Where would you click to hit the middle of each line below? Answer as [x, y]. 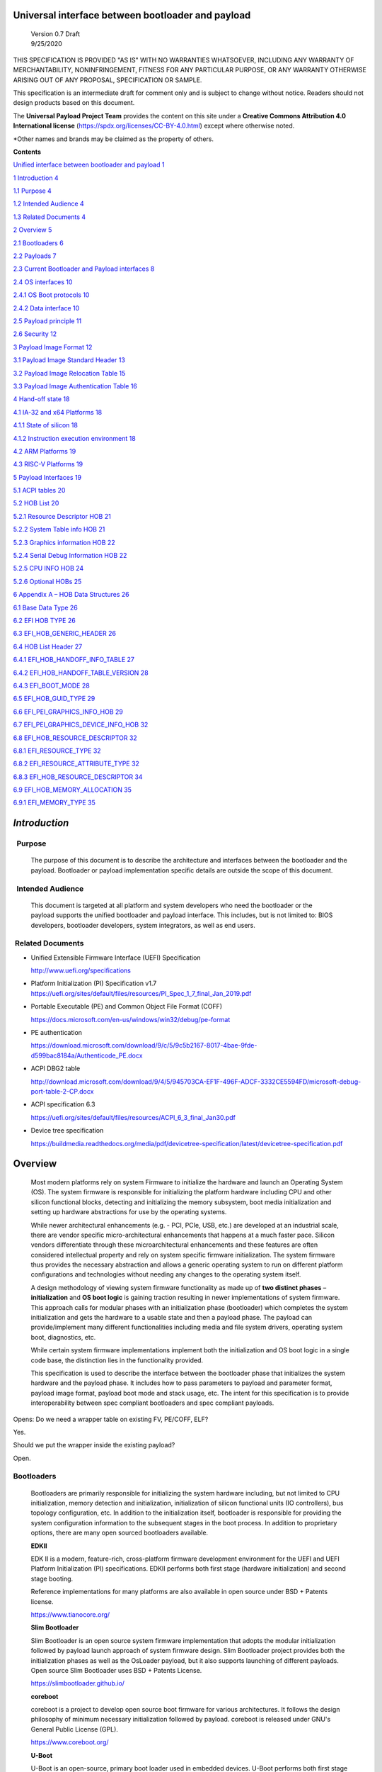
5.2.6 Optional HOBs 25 [47, 581]
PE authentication [57, 1033]
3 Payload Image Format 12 [53, 347]
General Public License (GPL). [74, 1729]
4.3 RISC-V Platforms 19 [48, 464]
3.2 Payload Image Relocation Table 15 [69, 373]
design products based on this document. [74, 103]
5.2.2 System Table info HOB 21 [59, 529]
